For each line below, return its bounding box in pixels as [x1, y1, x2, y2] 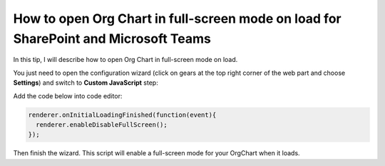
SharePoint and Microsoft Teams [13, 31, 212, 46]
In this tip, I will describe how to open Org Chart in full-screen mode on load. [13, 56, 238, 64]
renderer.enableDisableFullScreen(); [36, 120, 168, 128]
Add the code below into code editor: [13, 91, 123, 100]
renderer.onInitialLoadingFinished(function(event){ [28, 110, 217, 119]
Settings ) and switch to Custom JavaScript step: [13, 78, 158, 87]
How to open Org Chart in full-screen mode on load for [13, 11, 342, 26]
